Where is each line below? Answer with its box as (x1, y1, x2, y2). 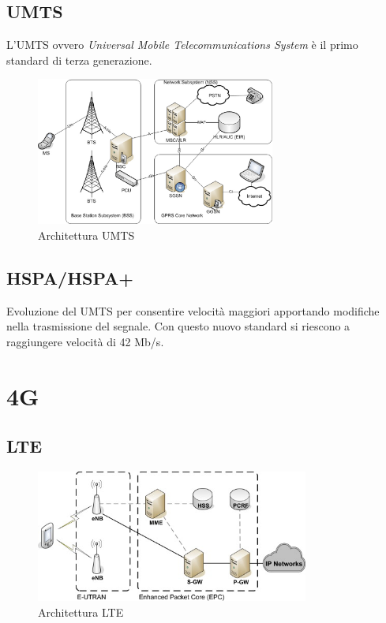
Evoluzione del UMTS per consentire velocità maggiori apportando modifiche (6, 302, 380, 319)
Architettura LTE (38, 603, 124, 620)
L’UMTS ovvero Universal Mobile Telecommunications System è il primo (6, 36, 358, 53)
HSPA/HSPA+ (6, 265, 133, 289)
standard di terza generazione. (6, 51, 152, 68)
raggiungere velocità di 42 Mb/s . (6, 333, 164, 349)
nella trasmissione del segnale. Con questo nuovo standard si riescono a (6, 318, 350, 334)
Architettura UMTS (38, 226, 135, 243)
